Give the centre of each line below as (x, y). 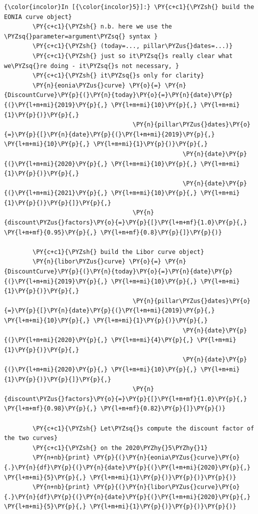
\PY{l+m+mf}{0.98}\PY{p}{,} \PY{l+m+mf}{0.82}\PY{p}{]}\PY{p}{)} (115, 409)
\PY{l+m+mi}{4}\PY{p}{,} (152, 340)
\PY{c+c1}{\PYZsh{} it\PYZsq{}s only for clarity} (118, 76)
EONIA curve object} (38, 17)
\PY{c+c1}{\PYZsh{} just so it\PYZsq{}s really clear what (133, 56)
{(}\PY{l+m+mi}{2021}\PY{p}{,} (56, 193)
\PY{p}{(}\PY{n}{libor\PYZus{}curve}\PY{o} (166, 487)
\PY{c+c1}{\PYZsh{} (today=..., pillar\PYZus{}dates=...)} (133, 46)
